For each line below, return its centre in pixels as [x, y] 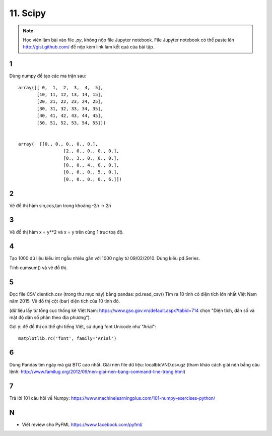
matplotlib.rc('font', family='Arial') [67, 338]
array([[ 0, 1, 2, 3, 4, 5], [61, 87]
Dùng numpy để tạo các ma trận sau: [48, 76]
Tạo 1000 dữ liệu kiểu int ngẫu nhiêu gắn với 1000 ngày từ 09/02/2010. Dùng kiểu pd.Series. [105, 258]
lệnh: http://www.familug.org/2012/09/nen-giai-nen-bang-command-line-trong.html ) [97, 371]
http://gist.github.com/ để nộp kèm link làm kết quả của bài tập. [89, 47]
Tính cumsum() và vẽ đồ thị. [39, 268]
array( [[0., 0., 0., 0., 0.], [58, 144]
